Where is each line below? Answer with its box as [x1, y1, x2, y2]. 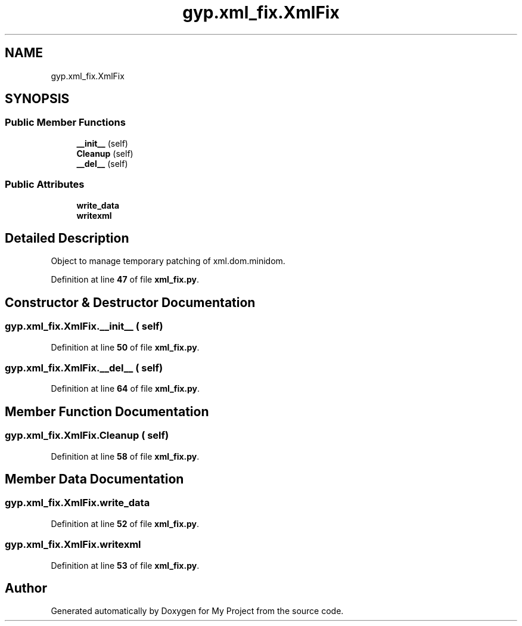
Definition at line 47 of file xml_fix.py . [51, 274, 200, 285]
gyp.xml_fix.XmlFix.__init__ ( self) [5, 320, 163, 333]
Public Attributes [5, 178, 85, 191]
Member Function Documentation [5, 404, 209, 419]
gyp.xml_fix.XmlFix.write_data [5, 497, 150, 509]
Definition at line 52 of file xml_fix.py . [51, 518, 199, 529]
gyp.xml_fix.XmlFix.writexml [5, 538, 141, 551]
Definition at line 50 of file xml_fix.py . [51, 342, 200, 352]
